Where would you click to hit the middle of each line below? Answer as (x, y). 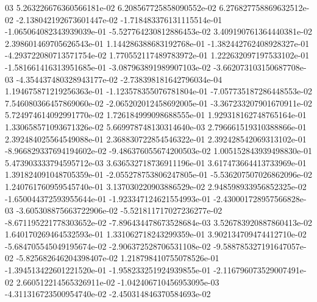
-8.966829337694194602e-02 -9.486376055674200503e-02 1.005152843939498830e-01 (158, 151)
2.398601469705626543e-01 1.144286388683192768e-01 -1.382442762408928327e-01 (157, 43)
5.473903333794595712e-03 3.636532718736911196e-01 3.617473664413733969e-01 (156, 162)
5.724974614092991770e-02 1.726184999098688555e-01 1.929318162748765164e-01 (156, 115)
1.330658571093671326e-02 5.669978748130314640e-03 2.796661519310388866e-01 (156, 126)
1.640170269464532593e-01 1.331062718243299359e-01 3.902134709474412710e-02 (156, 234)
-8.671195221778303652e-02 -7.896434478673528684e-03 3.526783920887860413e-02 (158, 222)
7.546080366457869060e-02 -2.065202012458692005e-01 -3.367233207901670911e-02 (158, 103)
